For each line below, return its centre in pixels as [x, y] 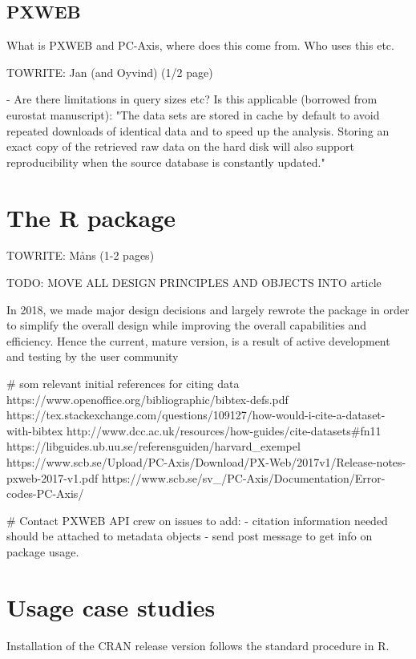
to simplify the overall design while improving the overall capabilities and [187, 325]
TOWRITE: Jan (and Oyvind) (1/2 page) [110, 72]
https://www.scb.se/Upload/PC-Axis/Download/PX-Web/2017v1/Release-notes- [206, 462]
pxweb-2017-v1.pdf [53, 477]
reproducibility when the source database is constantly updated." [166, 162]
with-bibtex [35, 430]
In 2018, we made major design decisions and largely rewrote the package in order [208, 309]
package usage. [43, 551]
